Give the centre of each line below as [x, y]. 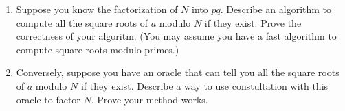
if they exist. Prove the [253, 22]
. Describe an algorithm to [276, 9]
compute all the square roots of [82, 22]
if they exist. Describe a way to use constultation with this [204, 85]
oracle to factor [48, 99]
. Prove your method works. [149, 99]
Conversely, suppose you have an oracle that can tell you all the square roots [178, 72]
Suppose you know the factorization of [97, 9]
